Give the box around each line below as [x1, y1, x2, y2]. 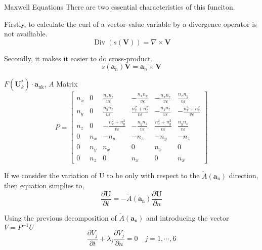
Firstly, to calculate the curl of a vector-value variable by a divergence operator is [4, 18, 257, 29]
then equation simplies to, [4, 180, 84, 191]
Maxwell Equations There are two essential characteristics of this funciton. [4, 2, 235, 12]
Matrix [56, 78, 78, 89]
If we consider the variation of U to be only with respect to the [4, 170, 200, 181]
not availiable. [4, 28, 48, 39]
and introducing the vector [146, 212, 229, 223]
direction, [229, 170, 258, 181]
